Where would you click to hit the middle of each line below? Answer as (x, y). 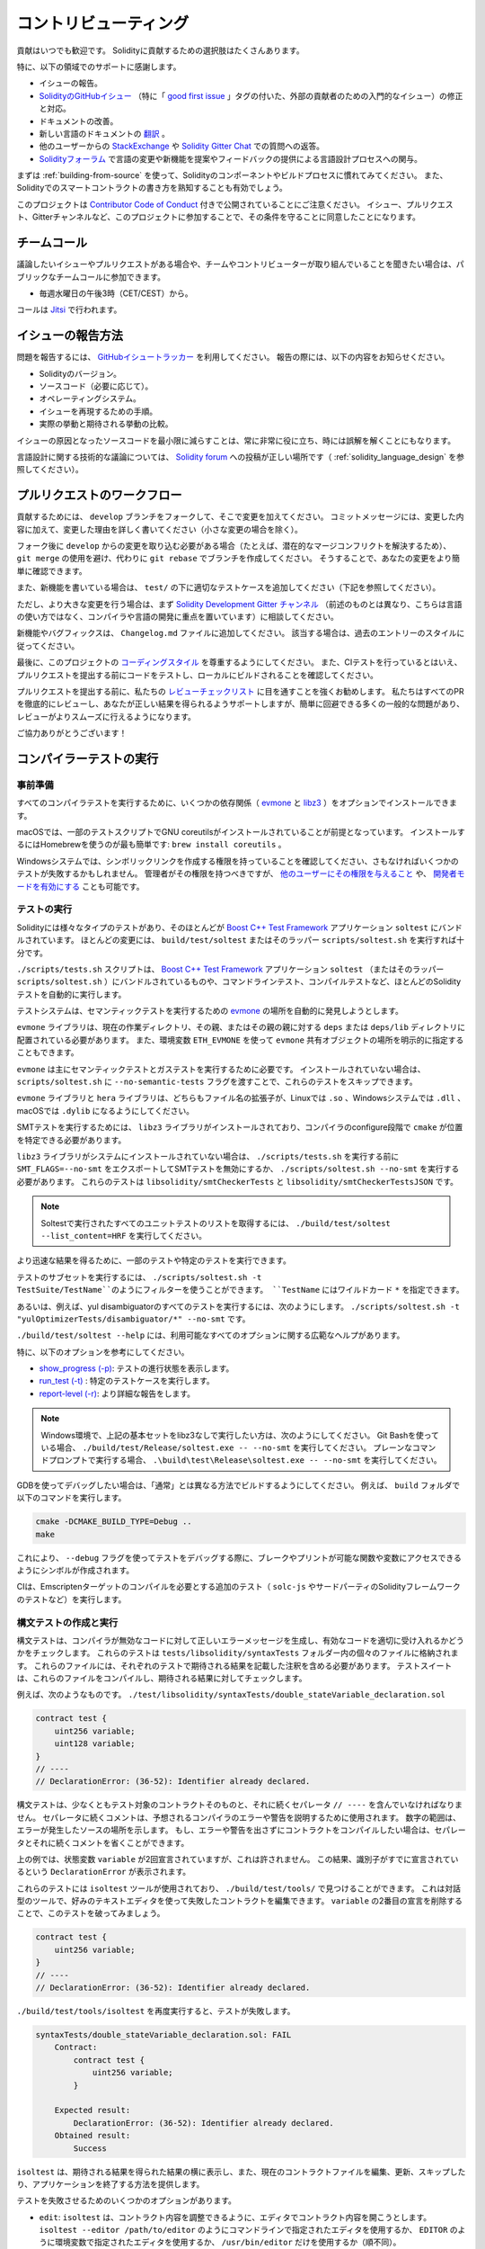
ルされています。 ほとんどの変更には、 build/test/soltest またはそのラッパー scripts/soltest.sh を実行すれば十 (240, 940)
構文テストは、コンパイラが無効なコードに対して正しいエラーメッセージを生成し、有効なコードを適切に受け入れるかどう (240, 1640)
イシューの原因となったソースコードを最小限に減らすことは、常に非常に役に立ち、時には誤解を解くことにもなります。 (236, 440)
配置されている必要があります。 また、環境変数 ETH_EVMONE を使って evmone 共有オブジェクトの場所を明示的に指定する (240, 1040)
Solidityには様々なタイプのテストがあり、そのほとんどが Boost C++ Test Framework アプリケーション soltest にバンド (239, 927)
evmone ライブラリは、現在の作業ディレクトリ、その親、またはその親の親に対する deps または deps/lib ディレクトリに (241, 1027)
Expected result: (93, 2110)
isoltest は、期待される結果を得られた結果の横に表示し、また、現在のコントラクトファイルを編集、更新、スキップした (241, 2172)
